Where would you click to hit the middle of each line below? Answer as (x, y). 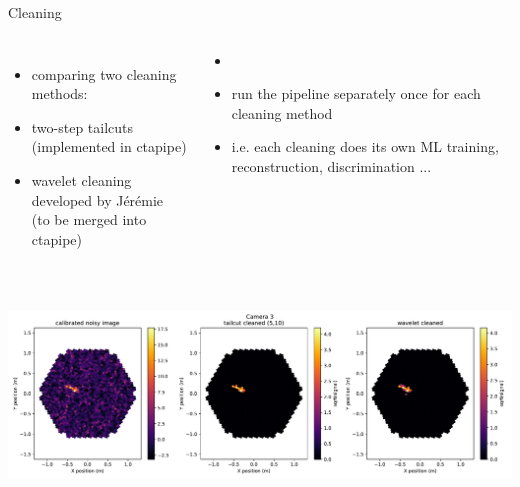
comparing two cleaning (104, 73)
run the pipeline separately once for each (356, 93)
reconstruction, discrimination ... (331, 165)
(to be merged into (89, 219)
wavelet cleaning (81, 179)
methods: (59, 93)
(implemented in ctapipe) (109, 146)
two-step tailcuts (82, 126)
